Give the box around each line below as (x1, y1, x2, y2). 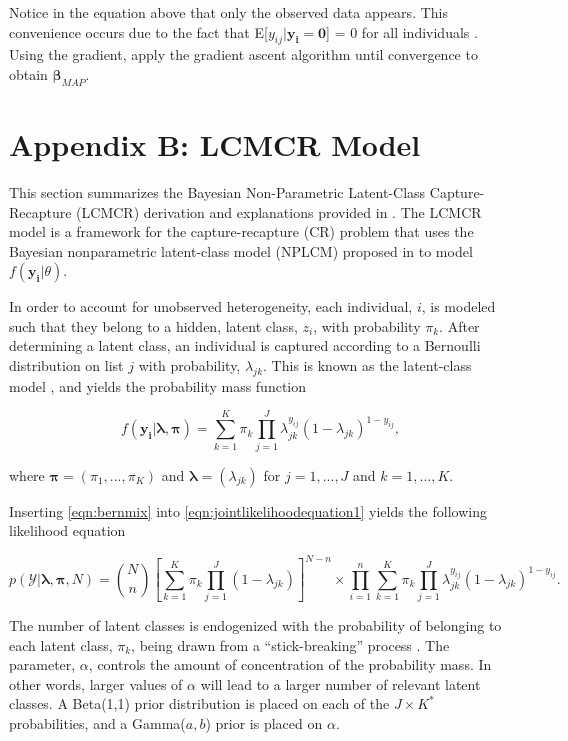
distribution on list (9, 355, 124, 376)
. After (439, 315, 480, 336)
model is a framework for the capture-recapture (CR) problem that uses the (9, 221, 474, 242)
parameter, (9, 654, 76, 675)
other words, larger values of (9, 673, 183, 694)
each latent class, (9, 634, 113, 655)
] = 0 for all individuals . (326, 21, 478, 42)
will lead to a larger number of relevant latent (200, 673, 481, 694)
